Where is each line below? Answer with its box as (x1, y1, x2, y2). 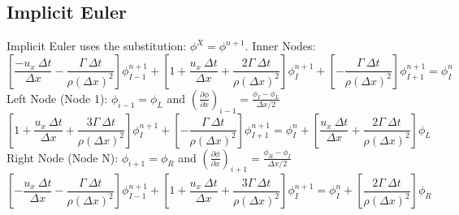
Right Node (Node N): (6, 148, 119, 166)
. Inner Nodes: (245, 37, 316, 54)
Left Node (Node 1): (6, 89, 108, 106)
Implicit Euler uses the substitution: (6, 37, 187, 54)
